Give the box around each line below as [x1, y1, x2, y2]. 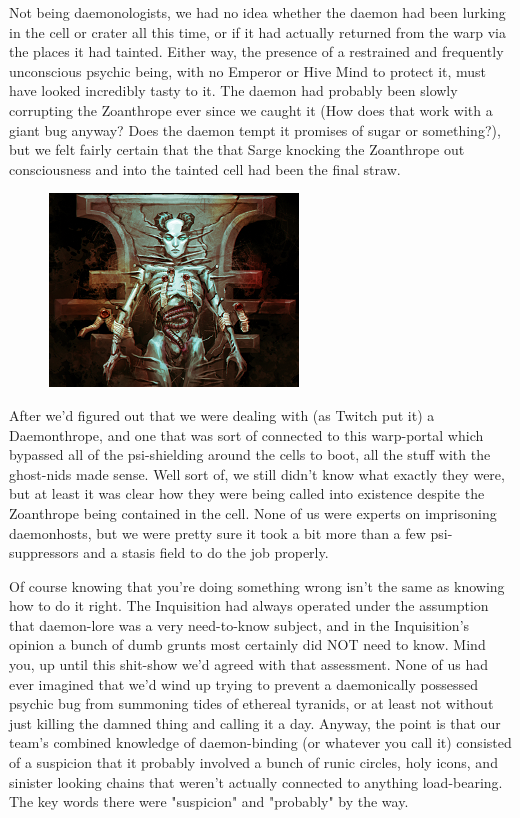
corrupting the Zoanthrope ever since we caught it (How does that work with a [9, 99, 493, 120]
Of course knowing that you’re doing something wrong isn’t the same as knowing [9, 575, 505, 596]
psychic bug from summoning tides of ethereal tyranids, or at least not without [9, 693, 494, 714]
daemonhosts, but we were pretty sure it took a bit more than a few [9, 522, 426, 543]
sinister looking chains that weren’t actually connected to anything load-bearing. [9, 771, 503, 792]
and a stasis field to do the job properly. [83, 542, 329, 563]
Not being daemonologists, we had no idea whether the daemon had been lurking [9, 2, 506, 22]
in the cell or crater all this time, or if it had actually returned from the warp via [9, 21, 507, 42]
